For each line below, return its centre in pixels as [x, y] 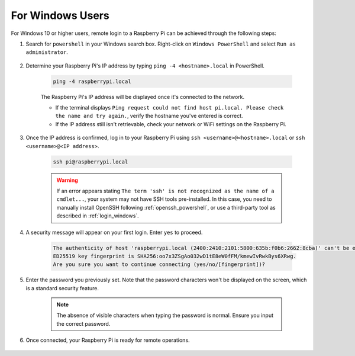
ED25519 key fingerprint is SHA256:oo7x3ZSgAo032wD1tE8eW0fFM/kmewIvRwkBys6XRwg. [175, 256]
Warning [67, 180]
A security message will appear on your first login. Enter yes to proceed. [114, 232]
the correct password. [83, 323]
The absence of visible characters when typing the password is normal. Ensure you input [165, 315]
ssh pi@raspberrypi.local [91, 162]
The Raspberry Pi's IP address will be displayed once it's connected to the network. [143, 97]
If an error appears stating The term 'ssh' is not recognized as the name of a [165, 191]
